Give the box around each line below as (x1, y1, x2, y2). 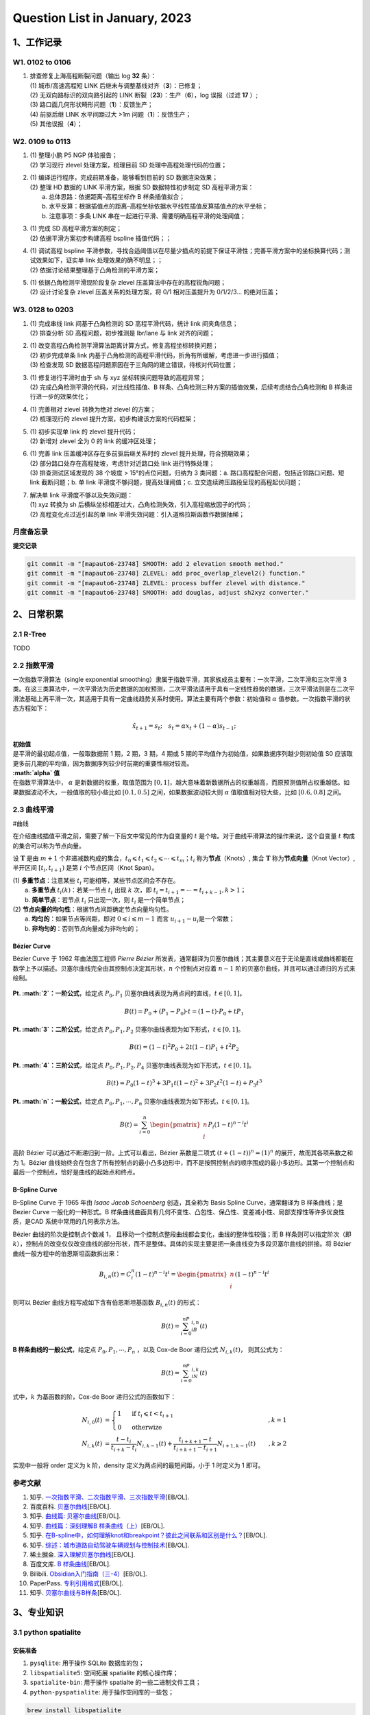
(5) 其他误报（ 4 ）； (29, 120, 83, 128)
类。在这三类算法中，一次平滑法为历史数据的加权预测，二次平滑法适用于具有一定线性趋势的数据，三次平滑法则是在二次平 (12, 685, 355, 693)
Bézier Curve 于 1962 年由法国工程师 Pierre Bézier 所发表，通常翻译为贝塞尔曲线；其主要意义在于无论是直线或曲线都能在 (12, 954, 354, 963)
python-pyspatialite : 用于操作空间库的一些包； (29, 1688, 175, 1696)
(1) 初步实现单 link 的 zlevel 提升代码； (29, 427, 138, 436)
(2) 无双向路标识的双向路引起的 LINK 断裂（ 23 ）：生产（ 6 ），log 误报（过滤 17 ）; (29, 91, 258, 99)
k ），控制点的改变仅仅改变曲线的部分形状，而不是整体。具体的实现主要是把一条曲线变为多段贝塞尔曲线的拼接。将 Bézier (12, 1240, 351, 1248)
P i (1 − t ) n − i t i (208, 1120, 249, 1130)
